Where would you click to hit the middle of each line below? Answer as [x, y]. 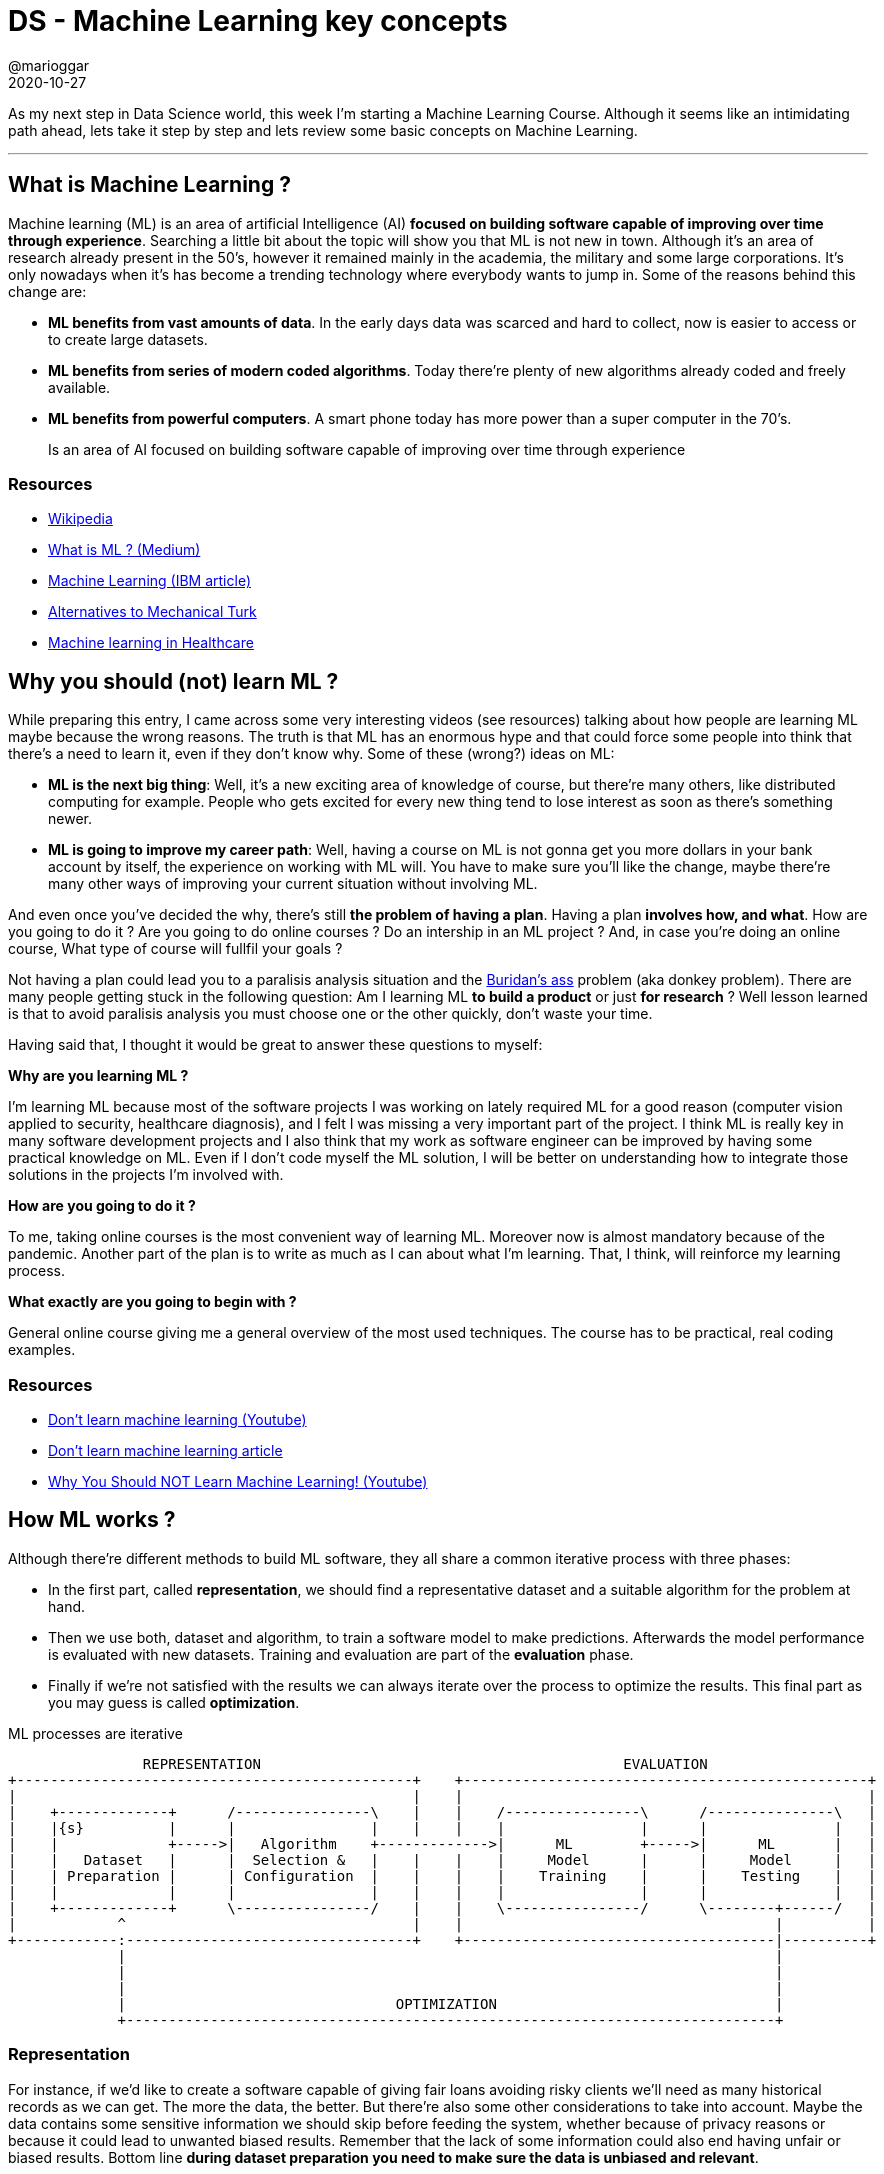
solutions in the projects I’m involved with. [146, 1175]
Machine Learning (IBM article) [149, 581]
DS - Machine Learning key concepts [258, 21]
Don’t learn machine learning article [165, 1450]
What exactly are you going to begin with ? [152, 1302]
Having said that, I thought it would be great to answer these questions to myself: [275, 1045]
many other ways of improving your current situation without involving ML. [293, 884]
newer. [70, 819]
